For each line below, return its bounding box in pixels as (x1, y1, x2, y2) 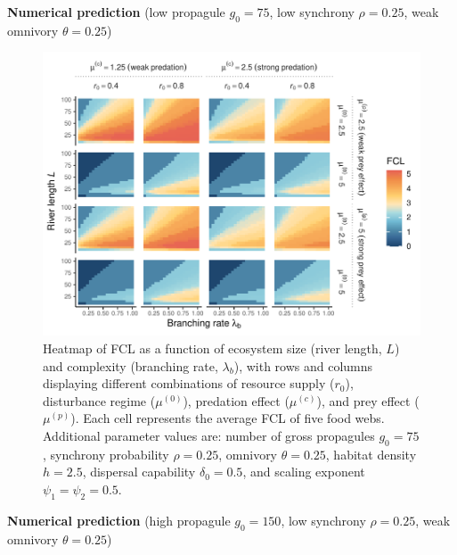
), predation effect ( (183, 391, 290, 410)
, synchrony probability (43, 444, 169, 463)
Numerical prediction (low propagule (7, 3, 225, 21)
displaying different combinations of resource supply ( (43, 374, 335, 393)
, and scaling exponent (242, 462, 365, 481)
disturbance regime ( (43, 391, 156, 410)
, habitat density (325, 444, 417, 463)
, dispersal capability (82, 462, 196, 481)
